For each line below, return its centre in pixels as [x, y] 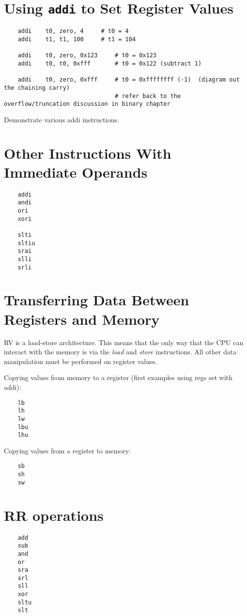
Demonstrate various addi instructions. [62, 119]
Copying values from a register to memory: [68, 450]
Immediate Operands [76, 172]
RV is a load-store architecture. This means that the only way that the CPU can [124, 342]
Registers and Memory [82, 319]
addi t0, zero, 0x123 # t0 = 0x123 [87, 56]
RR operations [54, 515]
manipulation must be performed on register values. [81, 361]
